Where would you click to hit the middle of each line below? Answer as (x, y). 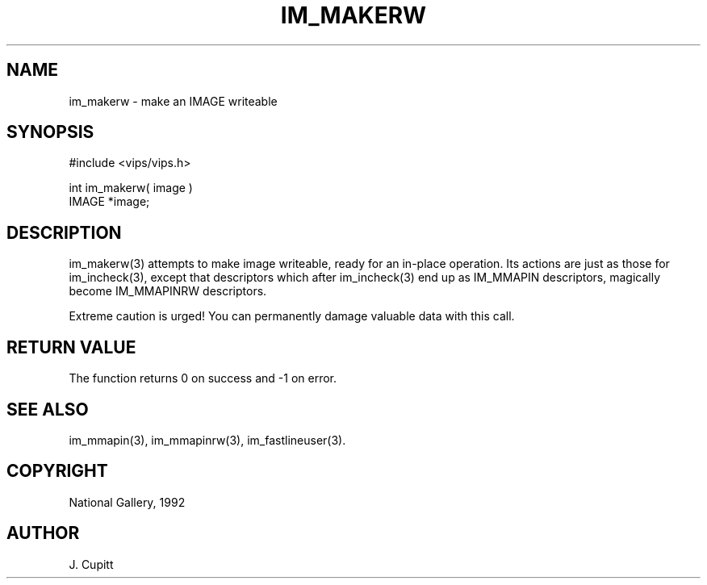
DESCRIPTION (64, 232)
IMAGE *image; (109, 202)
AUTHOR (43, 533)
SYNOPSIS (50, 132)
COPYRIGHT (57, 471)
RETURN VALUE (71, 347)
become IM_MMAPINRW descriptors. (168, 291)
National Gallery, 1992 (127, 502)
